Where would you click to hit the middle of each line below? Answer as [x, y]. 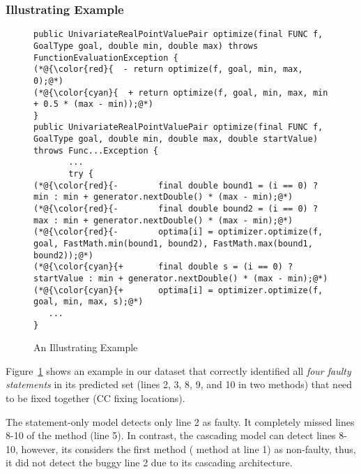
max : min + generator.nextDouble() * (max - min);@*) [163, 220]
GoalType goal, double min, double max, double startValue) [176, 139]
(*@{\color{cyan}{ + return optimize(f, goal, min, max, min [181, 92]
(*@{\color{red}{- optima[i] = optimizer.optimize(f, [178, 232]
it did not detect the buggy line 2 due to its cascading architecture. [149, 462]
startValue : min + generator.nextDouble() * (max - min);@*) [181, 279]
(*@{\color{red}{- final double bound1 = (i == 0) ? [176, 185]
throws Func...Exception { [96, 150]
